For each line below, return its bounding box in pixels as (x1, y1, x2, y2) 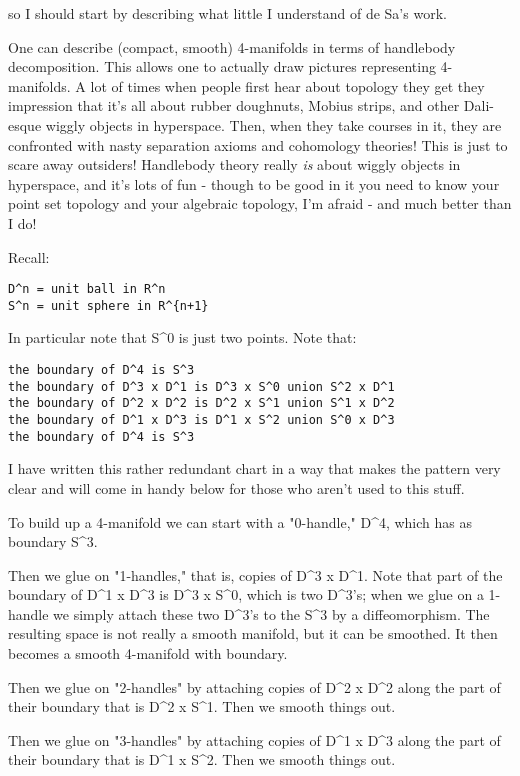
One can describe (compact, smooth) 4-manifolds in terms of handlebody (8, 36, 456, 57)
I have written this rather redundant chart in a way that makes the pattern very (8, 458, 501, 479)
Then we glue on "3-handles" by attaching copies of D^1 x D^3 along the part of (8, 729, 501, 750)
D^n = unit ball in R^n (8, 282, 166, 297)
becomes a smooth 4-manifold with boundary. (8, 643, 288, 664)
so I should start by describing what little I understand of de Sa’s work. (8, 3, 447, 23)
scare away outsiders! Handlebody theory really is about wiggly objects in (8, 154, 461, 175)
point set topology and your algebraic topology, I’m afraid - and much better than (8, 193, 512, 214)
